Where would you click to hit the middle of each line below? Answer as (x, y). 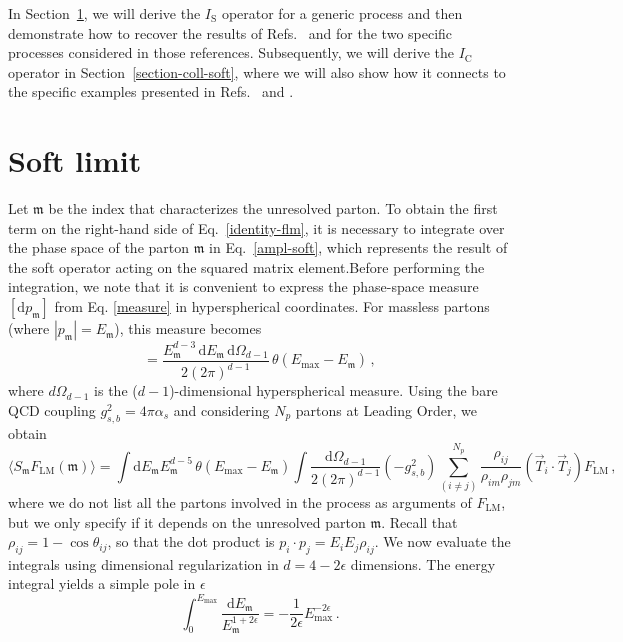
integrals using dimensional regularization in (143, 563)
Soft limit (75, 160)
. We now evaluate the (442, 541)
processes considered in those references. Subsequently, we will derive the (231, 52)
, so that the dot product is (191, 541)
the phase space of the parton (99, 247)
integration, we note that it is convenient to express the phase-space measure (243, 286)
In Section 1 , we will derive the (104, 13)
